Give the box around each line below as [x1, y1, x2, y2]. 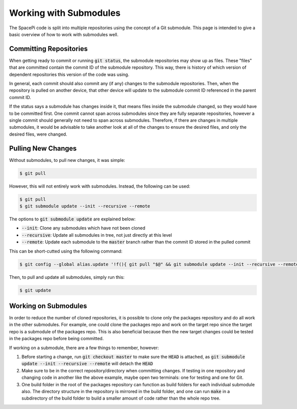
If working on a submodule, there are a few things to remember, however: [9, 345, 159, 351]
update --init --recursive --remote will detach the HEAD [21, 360, 153, 366]
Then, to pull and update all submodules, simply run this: [9, 274, 125, 280]
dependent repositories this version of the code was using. [9, 71, 130, 77]
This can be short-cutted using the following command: [9, 248, 123, 254]
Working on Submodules [9, 302, 87, 310]
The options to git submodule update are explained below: [9, 216, 136, 222]
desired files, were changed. [9, 131, 67, 137]
